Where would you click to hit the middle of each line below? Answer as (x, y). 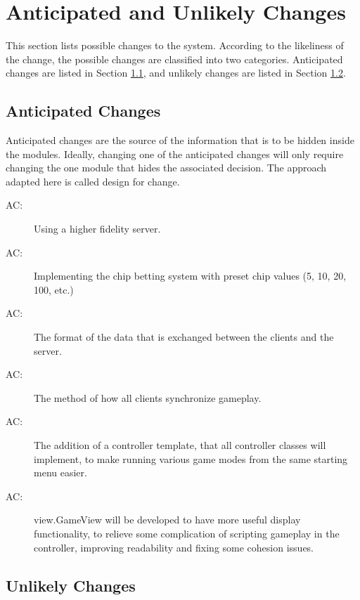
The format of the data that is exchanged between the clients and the (184, 337)
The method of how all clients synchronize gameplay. (148, 397)
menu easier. (60, 472)
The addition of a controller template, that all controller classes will (180, 445)
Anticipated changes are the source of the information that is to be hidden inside (180, 140)
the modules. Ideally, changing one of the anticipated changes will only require (175, 154)
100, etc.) (54, 289)
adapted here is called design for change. (93, 181)
